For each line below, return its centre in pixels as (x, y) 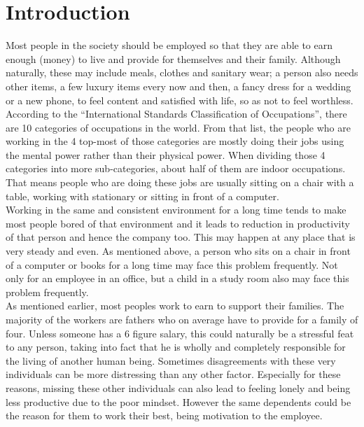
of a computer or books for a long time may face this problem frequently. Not (172, 264)
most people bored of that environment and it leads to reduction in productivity (178, 223)
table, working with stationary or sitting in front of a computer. (142, 196)
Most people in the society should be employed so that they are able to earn (169, 45)
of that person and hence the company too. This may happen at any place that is (181, 237)
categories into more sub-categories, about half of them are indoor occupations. (176, 168)
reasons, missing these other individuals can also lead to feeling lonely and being (178, 387)
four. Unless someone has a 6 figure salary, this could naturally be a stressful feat (180, 333)
